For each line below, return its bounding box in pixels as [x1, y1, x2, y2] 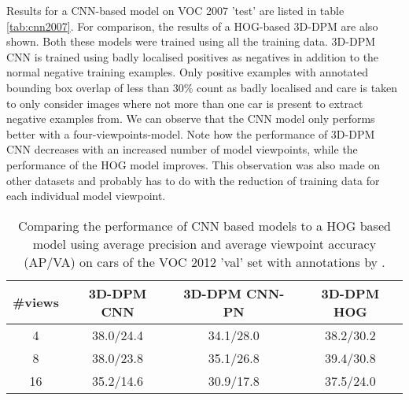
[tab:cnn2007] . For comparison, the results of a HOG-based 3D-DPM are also [6, 17, 378, 34]
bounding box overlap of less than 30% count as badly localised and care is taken [6, 79, 398, 95]
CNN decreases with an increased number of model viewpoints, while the [6, 141, 358, 157]
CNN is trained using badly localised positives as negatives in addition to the [6, 48, 379, 65]
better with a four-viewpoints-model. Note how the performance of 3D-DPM [6, 125, 375, 142]
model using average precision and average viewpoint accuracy [32, 234, 377, 253]
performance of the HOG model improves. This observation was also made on [6, 156, 381, 172]
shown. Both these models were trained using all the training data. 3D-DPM [6, 33, 376, 50]
